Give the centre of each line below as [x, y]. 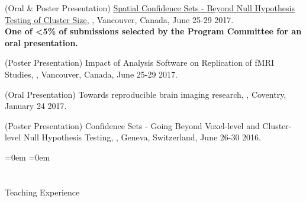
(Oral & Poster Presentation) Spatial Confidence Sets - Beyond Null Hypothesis [150, 8]
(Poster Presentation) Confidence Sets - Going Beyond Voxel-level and [132, 125]
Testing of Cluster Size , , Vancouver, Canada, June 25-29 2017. [119, 19]
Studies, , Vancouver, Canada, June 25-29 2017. [91, 74]
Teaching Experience [42, 192]
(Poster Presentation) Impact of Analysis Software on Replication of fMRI [140, 62]
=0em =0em [28, 157]
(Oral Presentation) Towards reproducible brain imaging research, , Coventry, [146, 94]
